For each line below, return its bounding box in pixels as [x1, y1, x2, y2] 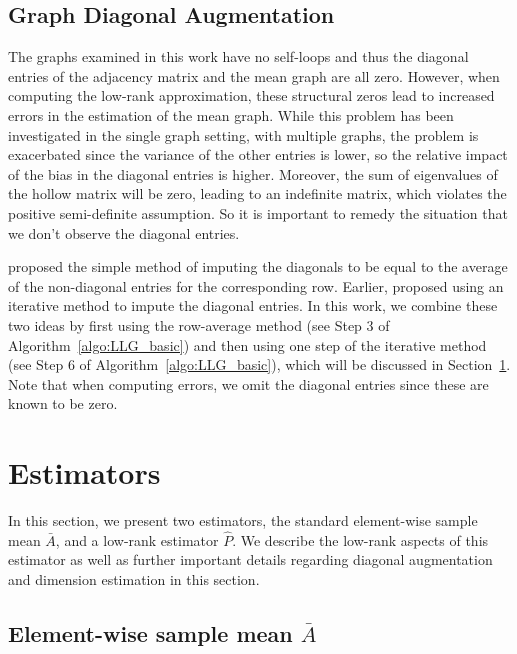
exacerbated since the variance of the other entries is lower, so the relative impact [8, 144, 508, 165]
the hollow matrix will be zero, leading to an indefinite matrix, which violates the [8, 183, 507, 204]
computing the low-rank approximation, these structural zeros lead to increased [8, 85, 495, 106]
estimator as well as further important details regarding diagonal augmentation [8, 549, 493, 570]
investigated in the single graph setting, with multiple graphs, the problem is [8, 124, 479, 145]
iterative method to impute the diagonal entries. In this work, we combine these [8, 295, 498, 316]
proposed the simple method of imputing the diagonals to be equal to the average [8, 256, 508, 277]
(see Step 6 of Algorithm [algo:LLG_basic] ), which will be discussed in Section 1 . [8, 354, 511, 375]
